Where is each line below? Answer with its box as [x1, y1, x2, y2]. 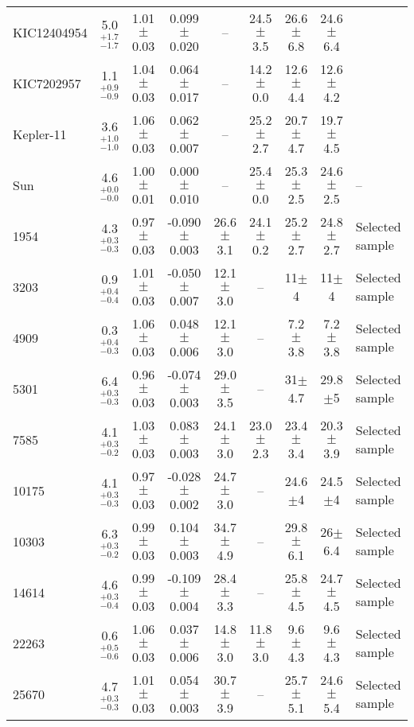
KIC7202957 [13, 73, 81, 92]
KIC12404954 [13, 22, 88, 41]
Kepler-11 [13, 124, 67, 143]
